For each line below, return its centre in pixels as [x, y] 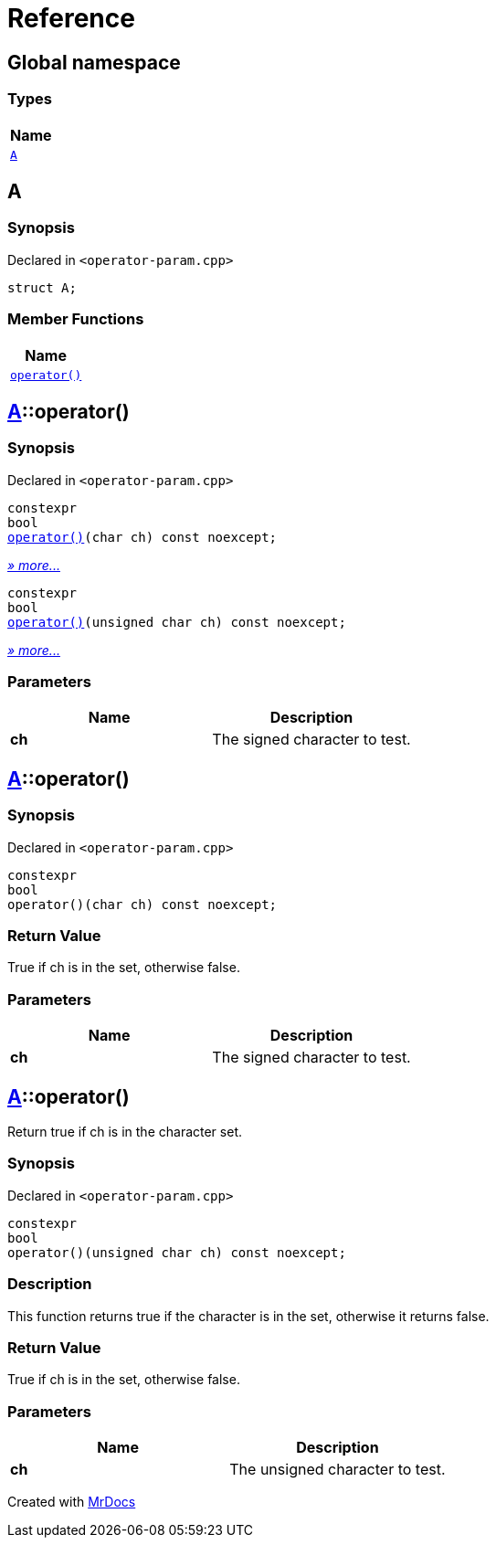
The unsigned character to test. [338, 1470]
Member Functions [76, 319]
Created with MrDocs [72, 1502]
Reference [71, 18]
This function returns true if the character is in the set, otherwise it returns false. [248, 1316]
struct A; [42, 287]
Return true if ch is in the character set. [125, 1132]
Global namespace [94, 62]
